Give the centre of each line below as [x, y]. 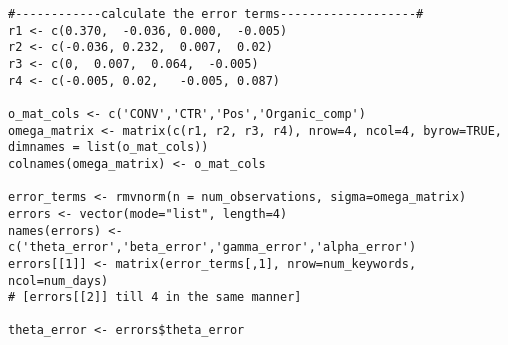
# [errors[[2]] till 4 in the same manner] [155, 297]
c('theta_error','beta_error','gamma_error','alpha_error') [212, 247]
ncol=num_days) [58, 280]
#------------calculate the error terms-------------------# [216, 14]
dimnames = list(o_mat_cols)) [108, 147]
